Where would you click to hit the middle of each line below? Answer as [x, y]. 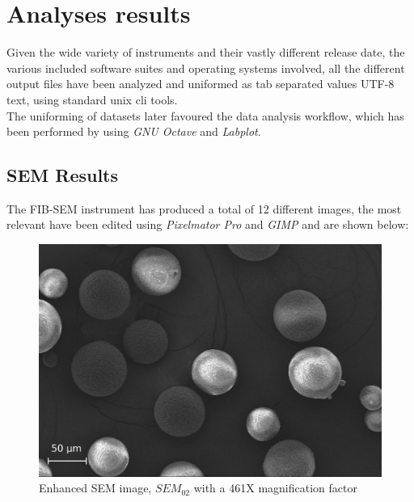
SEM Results [63, 175]
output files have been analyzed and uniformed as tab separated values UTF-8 [201, 84]
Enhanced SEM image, [95, 488]
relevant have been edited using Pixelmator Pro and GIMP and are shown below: [208, 224]
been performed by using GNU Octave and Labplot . [134, 131]
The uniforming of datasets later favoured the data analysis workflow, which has [205, 115]
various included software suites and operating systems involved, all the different [206, 67]
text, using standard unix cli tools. [92, 99]
